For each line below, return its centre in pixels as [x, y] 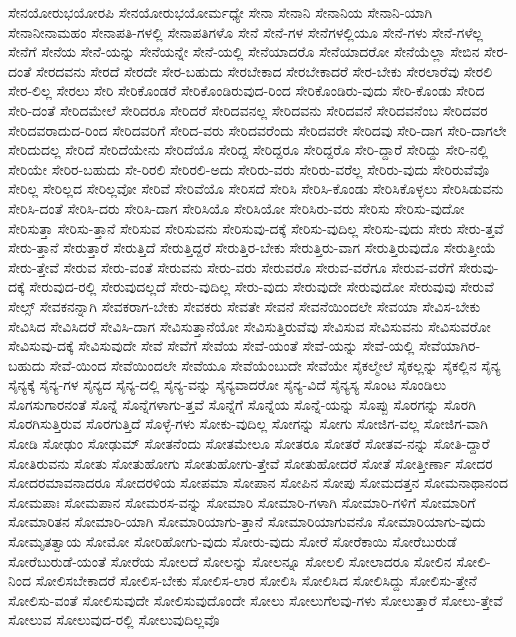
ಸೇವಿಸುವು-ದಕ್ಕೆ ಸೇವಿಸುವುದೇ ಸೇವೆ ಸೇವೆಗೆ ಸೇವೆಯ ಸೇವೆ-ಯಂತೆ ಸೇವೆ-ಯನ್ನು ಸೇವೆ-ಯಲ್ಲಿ [211, 345]
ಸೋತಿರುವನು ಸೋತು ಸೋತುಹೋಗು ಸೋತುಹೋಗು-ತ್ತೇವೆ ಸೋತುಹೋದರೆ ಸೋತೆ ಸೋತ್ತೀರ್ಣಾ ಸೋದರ [250, 462]
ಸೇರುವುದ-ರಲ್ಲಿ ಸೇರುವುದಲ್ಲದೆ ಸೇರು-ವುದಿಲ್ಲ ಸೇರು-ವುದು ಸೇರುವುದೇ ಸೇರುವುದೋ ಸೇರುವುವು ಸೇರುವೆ [261, 286]
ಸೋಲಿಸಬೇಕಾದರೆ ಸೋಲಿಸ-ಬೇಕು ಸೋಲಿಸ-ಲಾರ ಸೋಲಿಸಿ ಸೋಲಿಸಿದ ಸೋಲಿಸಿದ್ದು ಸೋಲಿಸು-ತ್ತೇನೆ [256, 580]
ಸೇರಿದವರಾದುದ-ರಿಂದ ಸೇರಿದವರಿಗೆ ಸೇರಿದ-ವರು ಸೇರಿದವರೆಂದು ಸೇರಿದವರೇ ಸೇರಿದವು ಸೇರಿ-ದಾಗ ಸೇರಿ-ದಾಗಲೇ [257, 129]
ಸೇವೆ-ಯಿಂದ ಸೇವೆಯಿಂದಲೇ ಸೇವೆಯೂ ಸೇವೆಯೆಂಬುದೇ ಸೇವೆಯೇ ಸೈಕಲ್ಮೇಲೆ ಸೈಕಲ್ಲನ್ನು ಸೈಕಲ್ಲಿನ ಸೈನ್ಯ [275, 364]
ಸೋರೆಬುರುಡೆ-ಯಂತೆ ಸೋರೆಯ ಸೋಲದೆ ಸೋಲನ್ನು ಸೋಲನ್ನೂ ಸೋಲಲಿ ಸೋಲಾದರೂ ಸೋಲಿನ [230, 560]
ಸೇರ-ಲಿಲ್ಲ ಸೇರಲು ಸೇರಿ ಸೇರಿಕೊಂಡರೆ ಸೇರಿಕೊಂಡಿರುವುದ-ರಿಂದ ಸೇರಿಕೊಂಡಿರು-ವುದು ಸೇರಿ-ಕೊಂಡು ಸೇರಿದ [246, 90]
